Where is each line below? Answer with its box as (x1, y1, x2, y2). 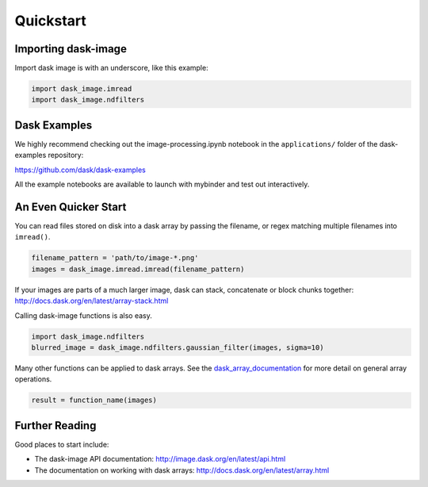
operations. (14, 374, 52, 384)
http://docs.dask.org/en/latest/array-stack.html (14, 296, 169, 305)
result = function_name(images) (31, 396, 158, 405)
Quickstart (14, 12, 87, 29)
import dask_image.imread (31, 84, 132, 94)
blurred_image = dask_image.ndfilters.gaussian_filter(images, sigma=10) (31, 343, 324, 352)
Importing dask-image (14, 42, 127, 56)
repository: (48, 151, 84, 160)
